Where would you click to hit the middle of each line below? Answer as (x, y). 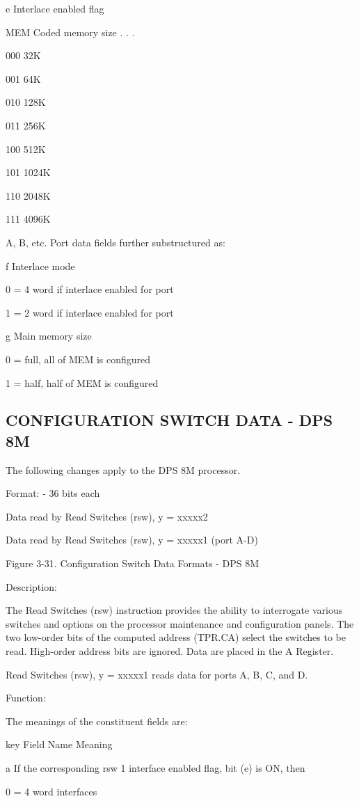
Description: (31, 586)
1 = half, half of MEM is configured (82, 382)
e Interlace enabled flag (55, 8)
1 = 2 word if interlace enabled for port (90, 312)
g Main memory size (49, 336)
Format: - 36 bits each (53, 493)
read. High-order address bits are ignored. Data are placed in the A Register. (170, 651)
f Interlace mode (40, 265)
